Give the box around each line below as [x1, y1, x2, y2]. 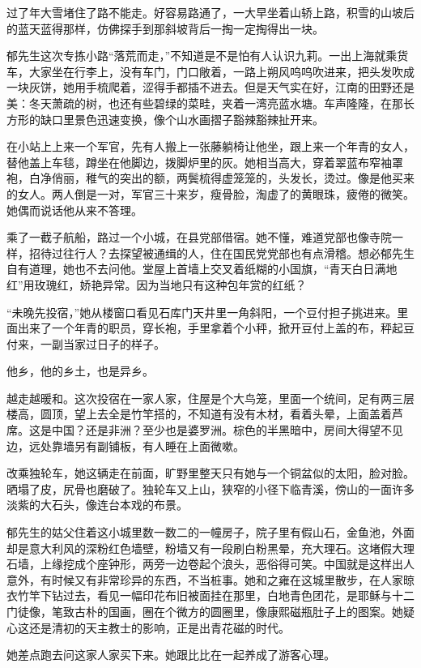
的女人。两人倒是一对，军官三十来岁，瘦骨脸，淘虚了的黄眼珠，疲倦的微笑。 [6, 185, 415, 202]
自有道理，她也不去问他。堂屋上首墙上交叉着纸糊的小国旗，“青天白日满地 [6, 260, 398, 277]
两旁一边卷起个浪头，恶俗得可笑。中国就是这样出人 [142, 555, 415, 572]
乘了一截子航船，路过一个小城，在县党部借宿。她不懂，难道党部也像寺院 [6, 229, 392, 246]
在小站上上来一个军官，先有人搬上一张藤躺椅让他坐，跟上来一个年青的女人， [6, 138, 415, 155]
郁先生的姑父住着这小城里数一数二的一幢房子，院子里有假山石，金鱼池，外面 [6, 524, 415, 541]
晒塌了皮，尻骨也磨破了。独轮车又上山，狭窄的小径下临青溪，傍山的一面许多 [6, 480, 415, 497]
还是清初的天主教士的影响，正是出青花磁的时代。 [28, 619, 290, 636]
